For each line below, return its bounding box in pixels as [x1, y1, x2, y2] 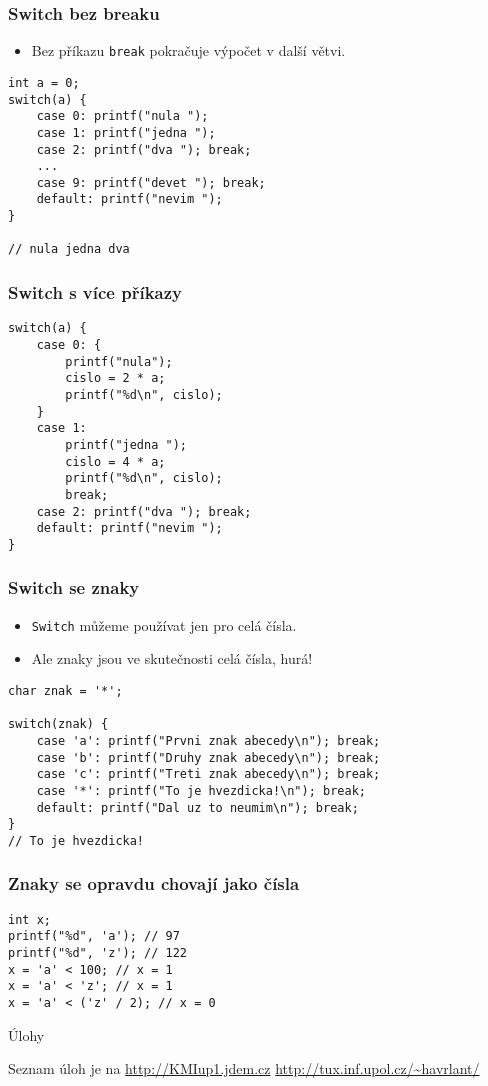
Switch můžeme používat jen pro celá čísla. [31, 614, 297, 635]
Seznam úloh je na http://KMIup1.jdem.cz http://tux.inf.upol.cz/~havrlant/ [8, 1058, 480, 1079]
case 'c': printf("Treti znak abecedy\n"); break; [36, 767, 381, 782]
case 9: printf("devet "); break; [36, 175, 266, 190]
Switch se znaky [8, 575, 140, 600]
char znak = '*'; [8, 683, 123, 698]
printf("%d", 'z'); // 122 [8, 946, 187, 961]
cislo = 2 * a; [65, 371, 166, 386]
